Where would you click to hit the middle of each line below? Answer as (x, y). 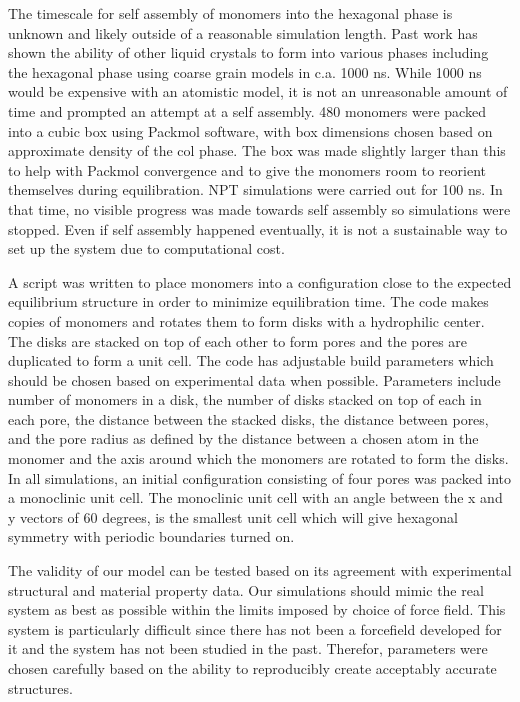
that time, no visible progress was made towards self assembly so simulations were (259, 208)
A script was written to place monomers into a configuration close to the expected (260, 281)
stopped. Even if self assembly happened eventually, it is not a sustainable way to (258, 228)
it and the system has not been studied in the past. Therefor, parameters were (248, 648)
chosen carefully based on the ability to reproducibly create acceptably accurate (252, 668)
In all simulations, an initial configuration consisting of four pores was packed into (260, 477)
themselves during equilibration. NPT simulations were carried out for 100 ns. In (255, 189)
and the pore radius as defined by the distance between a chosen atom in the (243, 438)
